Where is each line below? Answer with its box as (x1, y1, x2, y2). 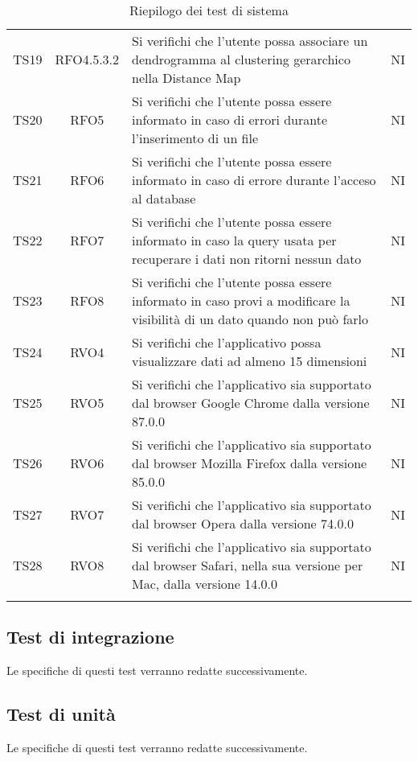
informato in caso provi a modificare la (132, 291, 350, 310)
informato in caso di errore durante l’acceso (132, 171, 376, 189)
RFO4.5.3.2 (55, 50, 120, 68)
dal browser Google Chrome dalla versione (132, 393, 370, 412)
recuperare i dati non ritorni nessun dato (132, 249, 362, 268)
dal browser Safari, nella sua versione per (132, 556, 363, 574)
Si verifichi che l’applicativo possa (132, 333, 322, 352)
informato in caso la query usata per (132, 231, 337, 249)
